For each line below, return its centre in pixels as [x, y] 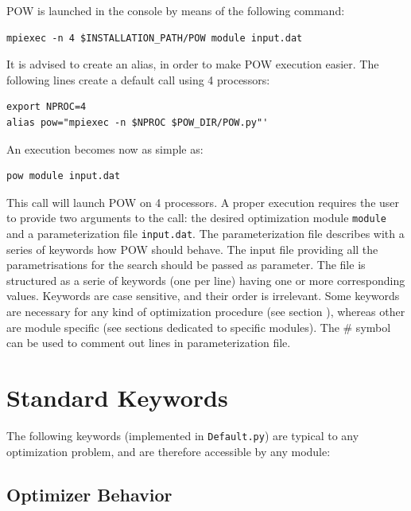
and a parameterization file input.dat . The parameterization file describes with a [205, 233]
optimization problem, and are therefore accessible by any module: [169, 451]
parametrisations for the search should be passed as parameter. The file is [186, 265]
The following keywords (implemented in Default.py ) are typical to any [183, 435]
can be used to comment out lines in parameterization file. [149, 343]
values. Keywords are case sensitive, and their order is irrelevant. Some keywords [203, 296]
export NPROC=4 [47, 107]
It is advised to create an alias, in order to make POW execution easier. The [193, 64]
